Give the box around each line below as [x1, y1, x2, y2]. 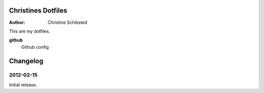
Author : [9, 19, 25, 25]
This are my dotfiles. [9, 28, 50, 34]
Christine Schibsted [47, 19, 88, 25]
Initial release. [9, 82, 37, 88]
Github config [21, 44, 49, 50]
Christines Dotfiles [9, 6, 67, 15]
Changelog [9, 56, 44, 65]
